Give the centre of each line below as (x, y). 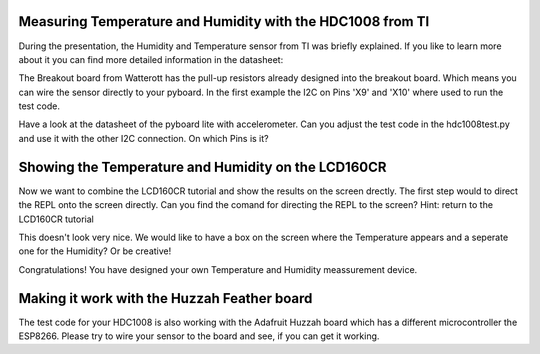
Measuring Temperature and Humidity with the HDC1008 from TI (224, 21)
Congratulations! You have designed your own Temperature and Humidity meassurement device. (218, 269)
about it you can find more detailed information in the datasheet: (151, 59)
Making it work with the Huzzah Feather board (165, 298)
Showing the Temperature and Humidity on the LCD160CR (202, 166)
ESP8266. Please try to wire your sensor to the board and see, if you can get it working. (199, 336)
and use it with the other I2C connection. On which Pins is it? (143, 138)
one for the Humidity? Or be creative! (95, 251)
